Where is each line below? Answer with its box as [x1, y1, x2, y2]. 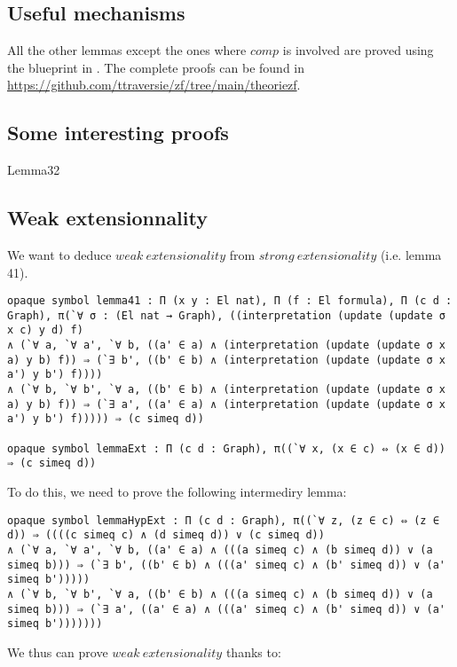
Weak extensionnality [7, 204, 208, 231]
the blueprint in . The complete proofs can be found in [7, 58, 305, 76]
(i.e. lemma [380, 245, 442, 263]
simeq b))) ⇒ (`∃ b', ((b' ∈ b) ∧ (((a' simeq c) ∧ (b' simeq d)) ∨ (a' [7, 558, 445, 571]
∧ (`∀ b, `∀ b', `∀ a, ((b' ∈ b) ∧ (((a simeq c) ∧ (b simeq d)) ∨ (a [7, 587, 433, 600]
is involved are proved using [282, 41, 434, 59]
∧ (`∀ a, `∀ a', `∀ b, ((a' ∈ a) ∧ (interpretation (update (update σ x [7, 339, 445, 352]
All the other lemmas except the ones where [7, 41, 247, 59]
